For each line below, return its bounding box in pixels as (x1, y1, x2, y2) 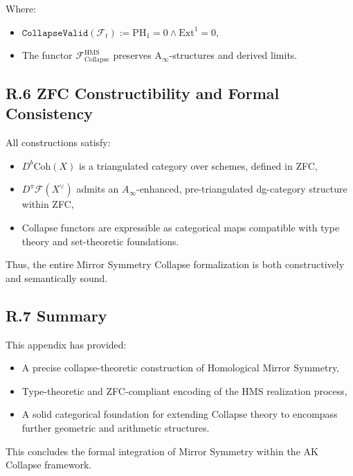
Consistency (6, 103, 93, 124)
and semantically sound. (6, 270, 108, 285)
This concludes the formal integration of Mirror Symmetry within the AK (6, 443, 318, 458)
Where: (6, 1, 36, 15)
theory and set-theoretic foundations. (21, 233, 179, 248)
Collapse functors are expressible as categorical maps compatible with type (21, 220, 340, 235)
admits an (76, 182, 119, 196)
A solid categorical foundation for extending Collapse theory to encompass (21, 407, 338, 421)
